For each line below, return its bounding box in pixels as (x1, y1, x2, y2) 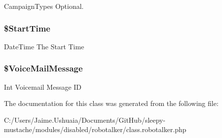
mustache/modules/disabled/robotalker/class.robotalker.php (4, 124, 186, 135)
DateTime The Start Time (4, 41, 84, 51)
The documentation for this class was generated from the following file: (4, 98, 219, 108)
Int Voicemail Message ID (4, 81, 82, 92)
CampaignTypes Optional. (4, 1, 84, 11)
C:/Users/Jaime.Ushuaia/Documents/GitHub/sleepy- (4, 114, 166, 125)
